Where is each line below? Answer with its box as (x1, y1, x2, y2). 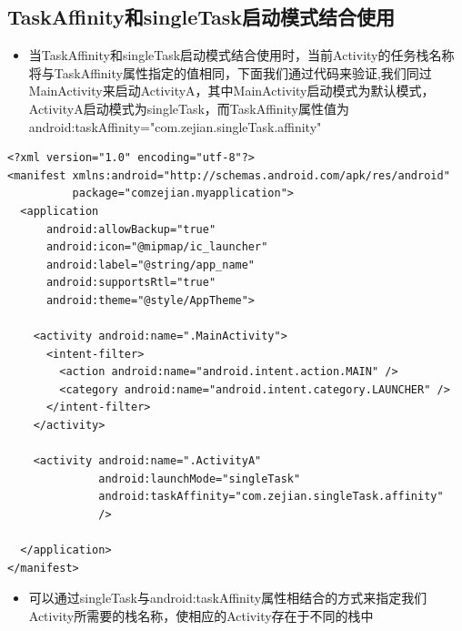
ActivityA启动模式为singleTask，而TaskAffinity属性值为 (28, 98, 349, 117)
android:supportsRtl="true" (45, 276, 216, 290)
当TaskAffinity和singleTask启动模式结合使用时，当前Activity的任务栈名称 (28, 46, 455, 65)
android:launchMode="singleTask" (98, 472, 301, 485)
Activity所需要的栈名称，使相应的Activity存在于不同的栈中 (28, 606, 374, 626)
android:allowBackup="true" (45, 222, 216, 236)
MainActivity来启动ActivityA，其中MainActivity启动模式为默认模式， (28, 81, 435, 100)
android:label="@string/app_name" (45, 258, 256, 271)
